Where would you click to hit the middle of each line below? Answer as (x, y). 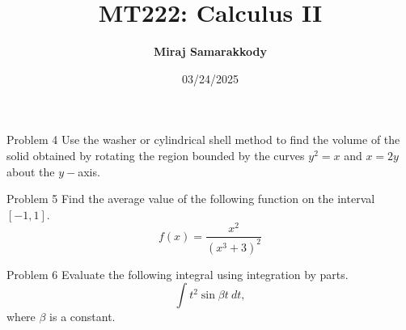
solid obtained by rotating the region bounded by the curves (156, 155)
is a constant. (82, 317)
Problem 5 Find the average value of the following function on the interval (191, 199)
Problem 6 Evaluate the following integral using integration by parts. (178, 274)
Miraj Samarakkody (210, 51)
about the (31, 171)
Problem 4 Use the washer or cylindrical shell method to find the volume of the (203, 140)
